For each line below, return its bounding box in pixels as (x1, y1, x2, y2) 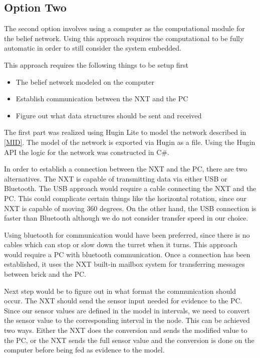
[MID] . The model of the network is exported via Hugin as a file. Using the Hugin (4, 136, 255, 147)
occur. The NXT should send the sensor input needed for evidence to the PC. (4, 295, 242, 306)
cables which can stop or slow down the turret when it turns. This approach (4, 239, 237, 250)
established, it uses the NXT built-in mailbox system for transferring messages (4, 259, 245, 269)
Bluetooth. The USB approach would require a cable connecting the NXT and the (4, 183, 256, 194)
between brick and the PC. (4, 269, 86, 279)
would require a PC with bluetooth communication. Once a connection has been (4, 249, 250, 259)
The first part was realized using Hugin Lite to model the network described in (4, 127, 246, 137)
